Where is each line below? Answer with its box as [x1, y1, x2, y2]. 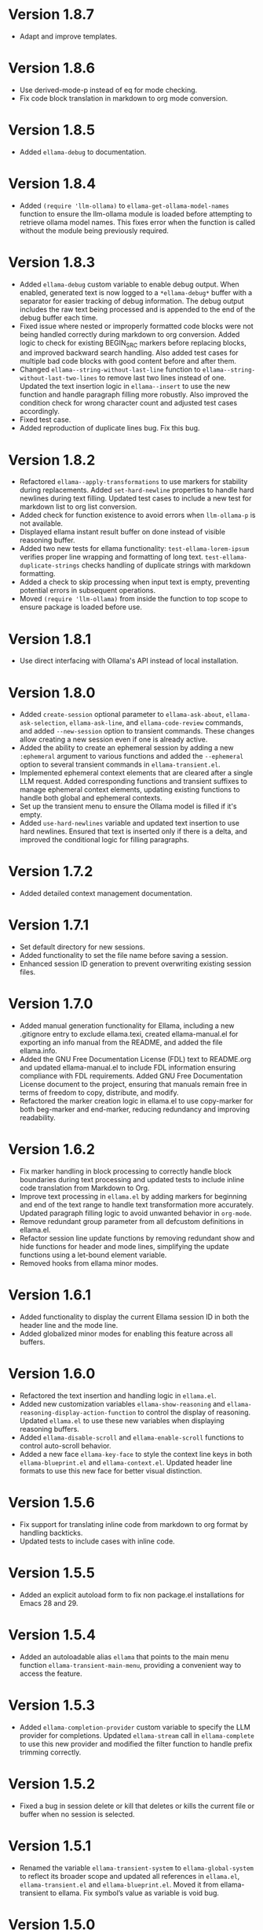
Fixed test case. [19, 415, 71, 424]
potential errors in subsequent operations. [19, 586, 155, 595]
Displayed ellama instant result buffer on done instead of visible [19, 527, 226, 537]
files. [19, 967, 36, 977]
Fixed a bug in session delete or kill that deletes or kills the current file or [19, 1801, 255, 1810]
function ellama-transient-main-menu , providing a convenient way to [19, 1660, 242, 1669]
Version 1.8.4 [8, 175, 97, 192]
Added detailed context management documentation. [19, 889, 192, 898]
